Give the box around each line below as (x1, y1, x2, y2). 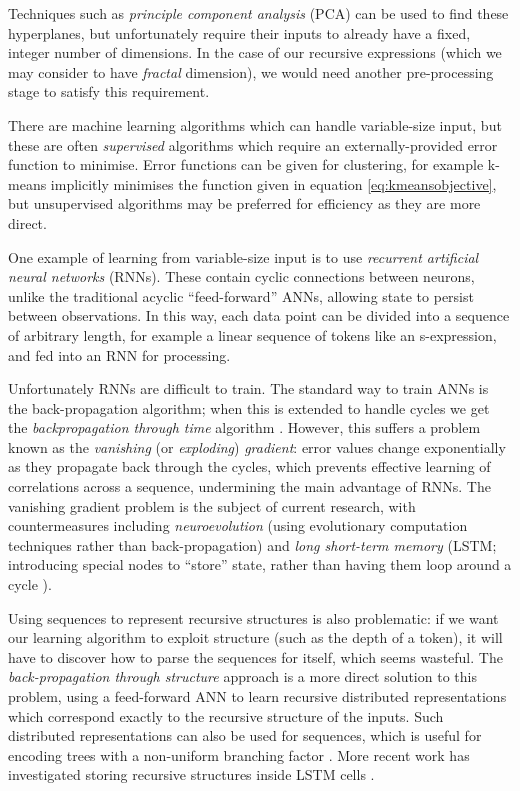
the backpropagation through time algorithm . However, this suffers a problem (8, 417, 481, 438)
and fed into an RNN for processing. (8, 344, 231, 365)
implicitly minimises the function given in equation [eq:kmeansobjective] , (50, 173, 497, 194)
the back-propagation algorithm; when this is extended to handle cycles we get (8, 397, 490, 418)
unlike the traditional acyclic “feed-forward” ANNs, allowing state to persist (8, 285, 474, 306)
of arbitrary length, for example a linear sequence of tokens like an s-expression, (8, 324, 497, 345)
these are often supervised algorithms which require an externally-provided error (8, 134, 498, 155)
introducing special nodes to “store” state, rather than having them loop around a (8, 554, 512, 575)
